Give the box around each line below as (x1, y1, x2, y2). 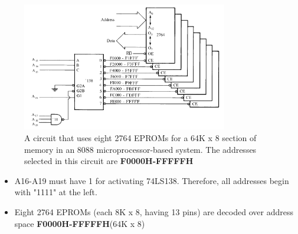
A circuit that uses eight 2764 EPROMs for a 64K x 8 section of (24, 131, 257, 143)
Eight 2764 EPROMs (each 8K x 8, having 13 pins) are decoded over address (14, 205, 293, 218)
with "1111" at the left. (14, 186, 97, 198)
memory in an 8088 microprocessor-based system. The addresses (24, 143, 257, 155)
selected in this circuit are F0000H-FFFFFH (24, 155, 194, 167)
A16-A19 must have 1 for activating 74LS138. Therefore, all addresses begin (14, 174, 289, 186)
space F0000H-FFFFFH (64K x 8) (14, 217, 145, 229)
